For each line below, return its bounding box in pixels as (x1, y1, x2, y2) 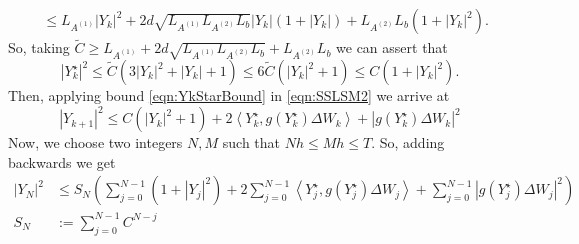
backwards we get (8, 151, 116, 172)
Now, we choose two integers (8, 132, 183, 153)
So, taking (8, 37, 70, 58)
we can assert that (336, 37, 448, 58)
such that (222, 132, 281, 153)
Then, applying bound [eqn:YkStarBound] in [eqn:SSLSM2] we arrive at (8, 85, 450, 106)
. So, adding (371, 132, 445, 153)
